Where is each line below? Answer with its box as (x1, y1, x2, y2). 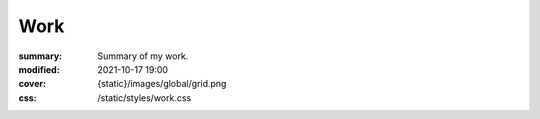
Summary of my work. (97, 50, 189, 62)
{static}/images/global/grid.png (97, 78, 227, 90)
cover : (18, 78, 47, 90)
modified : (18, 63, 60, 75)
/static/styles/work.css (97, 91, 192, 104)
